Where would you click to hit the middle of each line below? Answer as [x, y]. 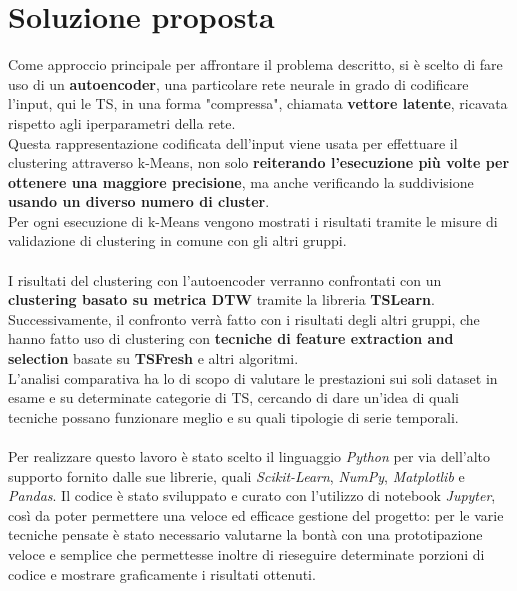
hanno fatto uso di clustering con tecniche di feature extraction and [231, 338]
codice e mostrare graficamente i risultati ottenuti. [162, 573]
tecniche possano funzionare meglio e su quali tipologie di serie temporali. [233, 416]
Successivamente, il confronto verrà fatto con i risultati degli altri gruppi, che [244, 318]
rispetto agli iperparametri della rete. [122, 122]
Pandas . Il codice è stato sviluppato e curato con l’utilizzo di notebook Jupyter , [252, 495]
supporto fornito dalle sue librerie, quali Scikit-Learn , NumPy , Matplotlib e [236, 475]
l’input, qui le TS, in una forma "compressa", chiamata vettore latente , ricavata [258, 103]
